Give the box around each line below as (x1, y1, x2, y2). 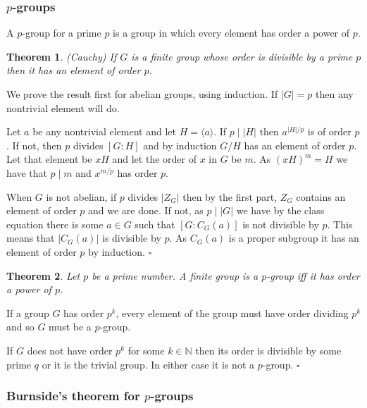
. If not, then (6, 137, 62, 152)
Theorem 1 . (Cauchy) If (6, 49, 117, 63)
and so (6, 319, 35, 334)
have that (6, 165, 47, 180)
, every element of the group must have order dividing (116, 305, 349, 320)
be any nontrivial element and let (32, 124, 176, 139)
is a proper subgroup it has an (228, 230, 359, 245)
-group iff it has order (266, 268, 360, 283)
